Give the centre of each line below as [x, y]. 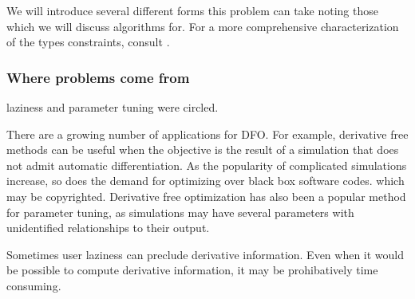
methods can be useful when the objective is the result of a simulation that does [203, 149]
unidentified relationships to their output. [108, 228]
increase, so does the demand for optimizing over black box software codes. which [206, 181]
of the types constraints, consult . [88, 42]
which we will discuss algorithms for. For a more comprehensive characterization [203, 26]
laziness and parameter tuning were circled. [113, 107]
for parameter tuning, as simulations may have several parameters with [180, 212]
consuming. [34, 285]
